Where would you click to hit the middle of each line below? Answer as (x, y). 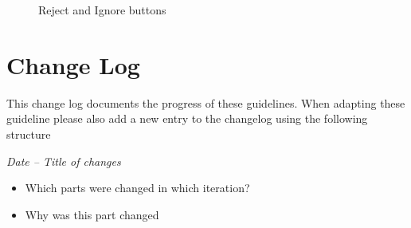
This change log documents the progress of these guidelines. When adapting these (206, 102)
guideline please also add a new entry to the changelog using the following (187, 118)
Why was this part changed (92, 214)
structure (29, 134)
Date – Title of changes (64, 161)
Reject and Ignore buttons (102, 10)
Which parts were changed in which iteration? (137, 188)
